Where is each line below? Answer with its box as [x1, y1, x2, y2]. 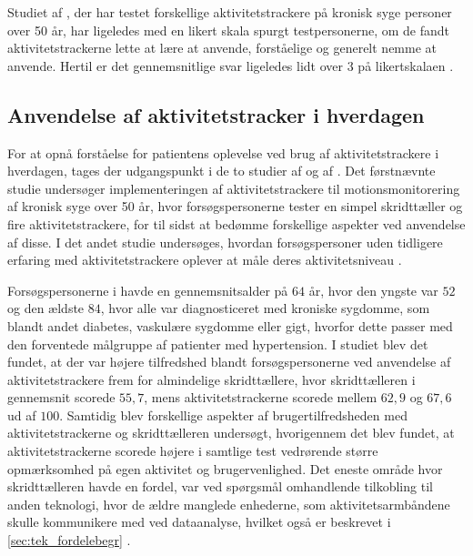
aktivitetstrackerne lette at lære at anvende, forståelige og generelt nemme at [7, 38, 438, 57]
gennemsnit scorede [7, 388, 116, 407]
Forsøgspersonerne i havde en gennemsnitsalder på [7, 280, 288, 299]
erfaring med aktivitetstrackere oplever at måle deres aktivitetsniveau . [7, 250, 402, 269]
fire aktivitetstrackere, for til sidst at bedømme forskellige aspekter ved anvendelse [7, 214, 466, 233]
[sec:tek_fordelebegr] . [7, 531, 131, 550]
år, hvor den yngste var [308, 280, 438, 299]
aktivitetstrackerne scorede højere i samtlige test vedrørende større [7, 441, 378, 460]
